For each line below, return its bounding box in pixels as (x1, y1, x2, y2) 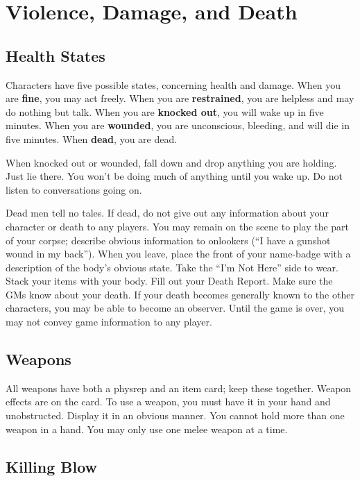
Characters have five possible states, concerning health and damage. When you (6, 77, 341, 92)
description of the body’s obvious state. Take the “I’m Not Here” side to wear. (6, 260, 338, 274)
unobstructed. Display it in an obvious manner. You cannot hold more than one (6, 408, 345, 423)
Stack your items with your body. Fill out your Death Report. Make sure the (6, 273, 333, 288)
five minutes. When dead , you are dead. (6, 131, 178, 146)
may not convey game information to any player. (6, 314, 212, 329)
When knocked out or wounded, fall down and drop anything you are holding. (6, 155, 337, 169)
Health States (6, 44, 105, 66)
